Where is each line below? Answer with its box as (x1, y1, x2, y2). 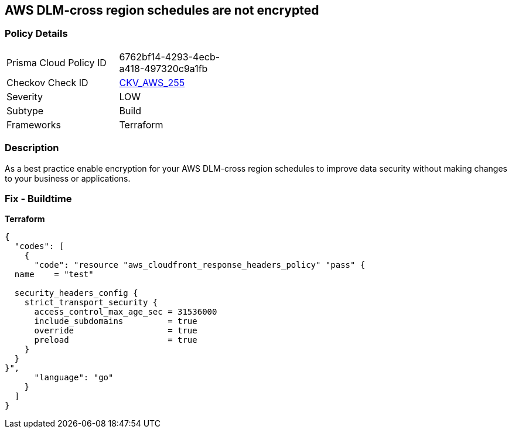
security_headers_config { (14, 288, 138, 298)
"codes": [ (14, 241, 64, 251)
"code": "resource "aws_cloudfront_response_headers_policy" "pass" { (34, 260, 366, 270)
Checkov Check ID (6, 76, 88, 88)
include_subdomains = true (34, 316, 197, 326)
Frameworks (6, 118, 61, 131)
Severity (6, 90, 43, 103)
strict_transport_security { (24, 298, 158, 308)
